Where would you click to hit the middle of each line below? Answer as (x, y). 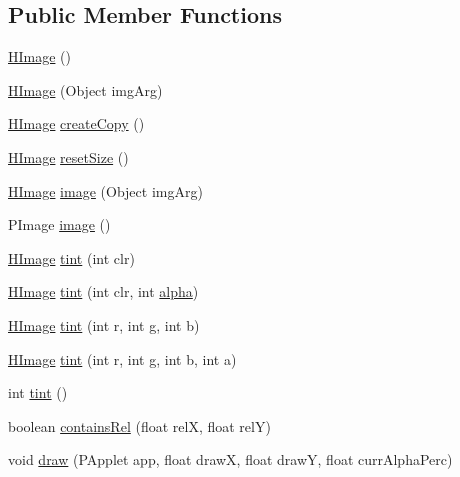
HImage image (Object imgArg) (105, 190)
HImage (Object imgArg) (85, 89)
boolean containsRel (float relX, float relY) (139, 425)
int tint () (38, 392)
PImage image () (59, 224)
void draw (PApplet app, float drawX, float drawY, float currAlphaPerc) (230, 459)
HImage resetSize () (68, 156)
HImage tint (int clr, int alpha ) (103, 291)
